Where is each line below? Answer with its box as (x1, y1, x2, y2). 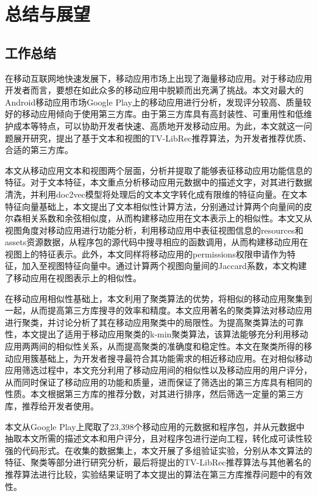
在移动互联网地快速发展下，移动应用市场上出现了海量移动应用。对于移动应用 (5, 71, 312, 84)
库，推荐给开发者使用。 (5, 400, 99, 412)
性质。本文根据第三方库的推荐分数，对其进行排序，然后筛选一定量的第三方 (5, 387, 304, 400)
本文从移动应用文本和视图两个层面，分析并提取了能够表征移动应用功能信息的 (5, 164, 312, 176)
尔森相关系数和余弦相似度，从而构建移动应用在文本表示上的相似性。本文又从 (5, 212, 312, 225)
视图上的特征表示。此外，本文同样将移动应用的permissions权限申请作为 (5, 247, 287, 260)
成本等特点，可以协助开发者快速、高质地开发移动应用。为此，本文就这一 (13, 119, 304, 132)
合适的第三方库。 (5, 143, 73, 156)
